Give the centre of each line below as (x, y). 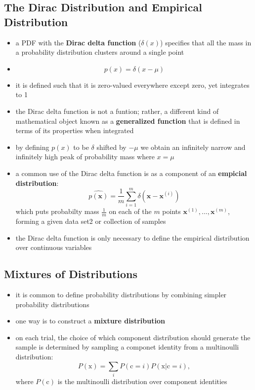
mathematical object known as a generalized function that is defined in (128, 121)
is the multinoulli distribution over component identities (142, 381)
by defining (32, 147)
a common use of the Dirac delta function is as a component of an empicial (131, 173)
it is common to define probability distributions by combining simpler (121, 295)
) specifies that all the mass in (206, 42)
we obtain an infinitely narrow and (193, 147)
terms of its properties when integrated (75, 130)
